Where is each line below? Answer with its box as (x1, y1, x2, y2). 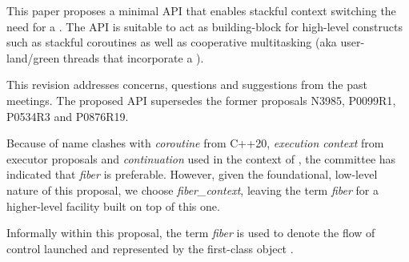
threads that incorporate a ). (62, 49, 204, 66)
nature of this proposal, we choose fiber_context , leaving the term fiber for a (6, 181, 379, 198)
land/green (6, 49, 60, 66)
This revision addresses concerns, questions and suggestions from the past (6, 76, 367, 93)
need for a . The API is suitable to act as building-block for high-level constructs (6, 18, 403, 34)
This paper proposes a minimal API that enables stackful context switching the (6, 2, 396, 18)
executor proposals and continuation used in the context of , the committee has (6, 150, 396, 167)
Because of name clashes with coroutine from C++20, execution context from (6, 135, 384, 151)
